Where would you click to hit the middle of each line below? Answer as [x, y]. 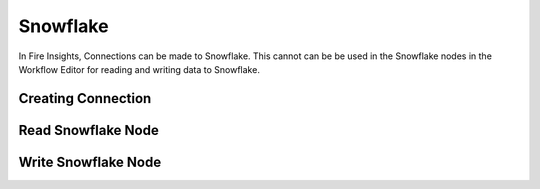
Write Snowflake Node [90, 161]
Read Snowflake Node [88, 130]
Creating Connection [85, 98]
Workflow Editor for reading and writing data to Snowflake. [139, 69]
